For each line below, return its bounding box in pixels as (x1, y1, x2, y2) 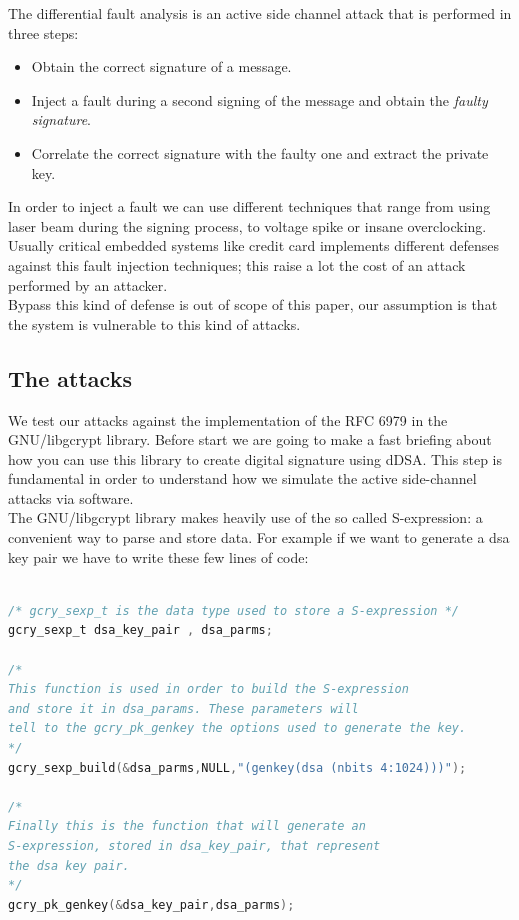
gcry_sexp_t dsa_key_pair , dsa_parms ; (8, 623, 273, 638)
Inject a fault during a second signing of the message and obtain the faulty (31, 89, 488, 110)
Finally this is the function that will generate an (8, 819, 366, 834)
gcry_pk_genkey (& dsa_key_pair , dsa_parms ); (8, 897, 295, 912)
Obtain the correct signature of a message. (31, 56, 292, 77)
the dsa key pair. (8, 858, 130, 873)
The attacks (8, 362, 132, 393)
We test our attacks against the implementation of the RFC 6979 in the (8, 409, 448, 430)
